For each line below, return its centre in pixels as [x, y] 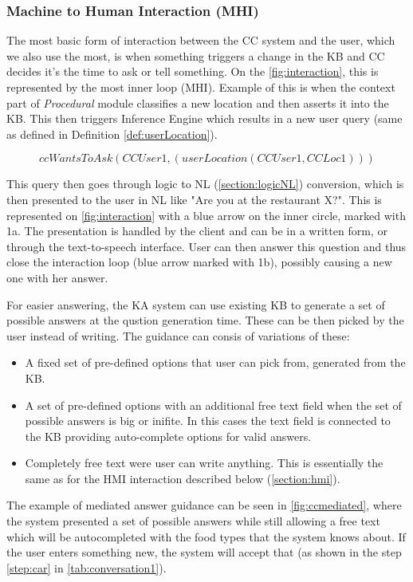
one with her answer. [57, 277]
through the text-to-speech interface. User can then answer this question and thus [206, 246]
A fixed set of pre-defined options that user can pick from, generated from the [215, 362]
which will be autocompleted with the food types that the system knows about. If [206, 536]
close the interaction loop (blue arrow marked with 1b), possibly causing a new [199, 262]
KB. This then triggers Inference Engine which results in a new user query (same [205, 118]
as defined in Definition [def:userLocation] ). [112, 134]
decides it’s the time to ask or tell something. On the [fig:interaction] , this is [193, 71]
